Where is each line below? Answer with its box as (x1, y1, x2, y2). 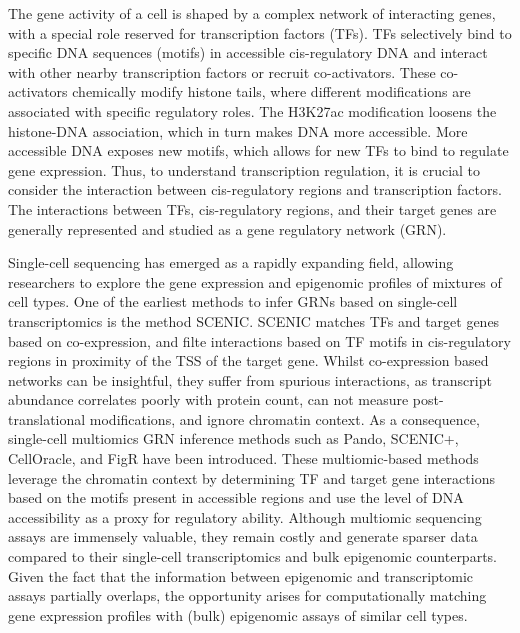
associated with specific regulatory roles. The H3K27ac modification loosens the (8, 100, 497, 121)
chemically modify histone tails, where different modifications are (72, 81, 471, 102)
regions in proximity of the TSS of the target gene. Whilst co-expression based (8, 350, 489, 371)
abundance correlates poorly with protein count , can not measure (8, 389, 409, 410)
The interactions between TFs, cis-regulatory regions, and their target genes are (8, 198, 497, 219)
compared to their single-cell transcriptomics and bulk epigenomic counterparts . (8, 546, 498, 567)
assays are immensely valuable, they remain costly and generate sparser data (8, 526, 478, 547)
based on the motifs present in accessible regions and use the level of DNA (8, 487, 464, 508)
